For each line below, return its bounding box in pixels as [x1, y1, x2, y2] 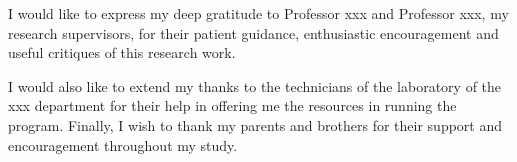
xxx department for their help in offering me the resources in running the [8, 95, 457, 116]
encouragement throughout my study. [8, 134, 238, 155]
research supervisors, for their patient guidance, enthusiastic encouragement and [8, 22, 499, 43]
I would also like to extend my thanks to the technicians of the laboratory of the [8, 75, 502, 96]
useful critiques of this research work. [8, 42, 236, 63]
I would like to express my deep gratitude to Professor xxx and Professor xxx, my [8, 3, 509, 23]
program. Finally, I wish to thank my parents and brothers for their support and [8, 114, 503, 135]
